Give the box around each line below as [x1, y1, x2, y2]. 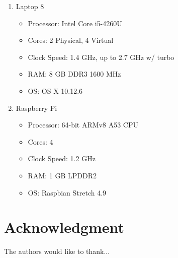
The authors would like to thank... [4, 246, 110, 256]
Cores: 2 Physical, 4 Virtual [28, 35, 114, 45]
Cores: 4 [28, 136, 53, 147]
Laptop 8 [16, 1, 44, 11]
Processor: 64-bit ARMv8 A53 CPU [28, 119, 138, 130]
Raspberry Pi [16, 102, 57, 113]
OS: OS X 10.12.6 [28, 85, 83, 96]
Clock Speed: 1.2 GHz [28, 153, 96, 164]
